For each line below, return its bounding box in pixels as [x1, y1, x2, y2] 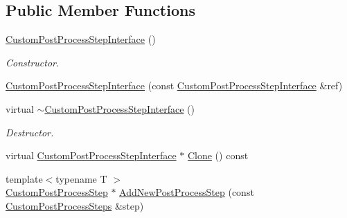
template [6, 171, 43, 185]
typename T [55, 171, 107, 185]
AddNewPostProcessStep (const [119, 185, 254, 199]
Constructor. [6, 55, 60, 69]
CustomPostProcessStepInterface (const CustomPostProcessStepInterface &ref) [6, 78, 343, 93]
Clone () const [187, 148, 249, 163]
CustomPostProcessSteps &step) [6, 198, 144, 212]
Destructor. [6, 125, 54, 139]
